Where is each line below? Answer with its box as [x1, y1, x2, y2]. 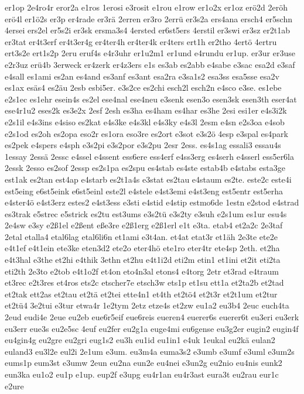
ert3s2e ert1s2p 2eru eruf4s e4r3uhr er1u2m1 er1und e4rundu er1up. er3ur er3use [5, 47, 295, 59]
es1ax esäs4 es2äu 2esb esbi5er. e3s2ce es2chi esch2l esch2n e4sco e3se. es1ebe [5, 81, 282, 94]
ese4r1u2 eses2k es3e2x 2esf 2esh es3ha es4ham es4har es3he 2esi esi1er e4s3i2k [5, 104, 287, 117]
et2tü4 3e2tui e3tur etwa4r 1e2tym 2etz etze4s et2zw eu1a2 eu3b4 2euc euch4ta [5, 299, 289, 311]
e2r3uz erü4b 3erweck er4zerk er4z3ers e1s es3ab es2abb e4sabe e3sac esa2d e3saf [5, 58, 295, 70]
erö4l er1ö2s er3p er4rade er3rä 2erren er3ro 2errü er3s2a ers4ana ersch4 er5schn [5, 12, 292, 25]
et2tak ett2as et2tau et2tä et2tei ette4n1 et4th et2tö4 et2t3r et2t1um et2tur [5, 287, 278, 300]
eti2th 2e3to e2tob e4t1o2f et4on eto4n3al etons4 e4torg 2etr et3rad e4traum [5, 265, 279, 277]
